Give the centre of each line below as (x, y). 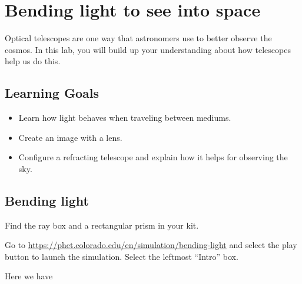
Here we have (29, 276)
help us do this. (33, 61)
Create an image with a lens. (70, 137)
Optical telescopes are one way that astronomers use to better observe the (138, 38)
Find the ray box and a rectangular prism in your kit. (102, 225)
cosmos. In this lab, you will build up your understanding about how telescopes (148, 49)
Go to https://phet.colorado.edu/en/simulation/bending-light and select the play (151, 245)
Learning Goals (52, 93)
